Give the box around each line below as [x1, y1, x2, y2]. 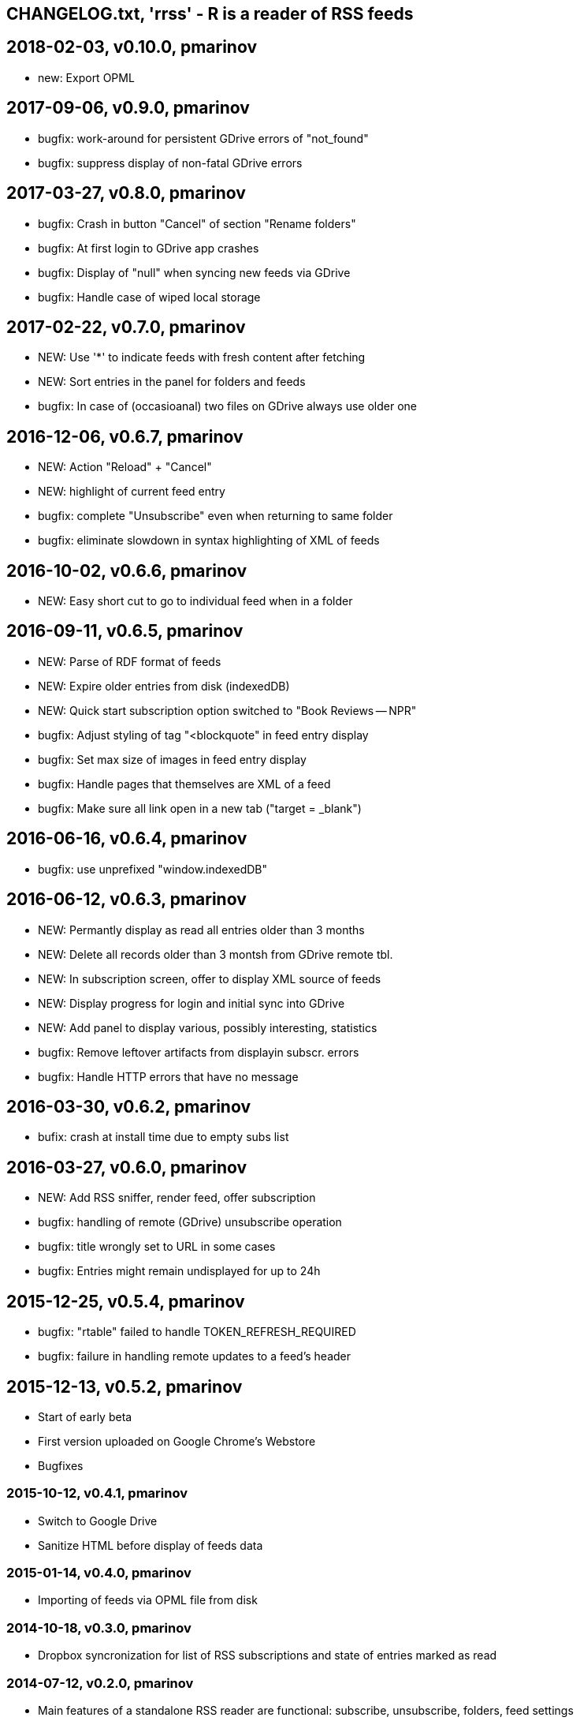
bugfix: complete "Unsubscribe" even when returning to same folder [38, 509, 393, 523]
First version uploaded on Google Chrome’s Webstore [38, 1434, 316, 1448]
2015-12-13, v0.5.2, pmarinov [6, 1376, 243, 1397]
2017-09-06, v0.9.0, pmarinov [6, 98, 250, 118]
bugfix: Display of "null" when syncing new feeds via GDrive [38, 265, 351, 279]
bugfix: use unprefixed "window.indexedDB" [38, 862, 268, 876]
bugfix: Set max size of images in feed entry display [38, 752, 307, 766]
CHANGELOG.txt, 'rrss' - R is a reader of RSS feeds [6, 4, 414, 24]
